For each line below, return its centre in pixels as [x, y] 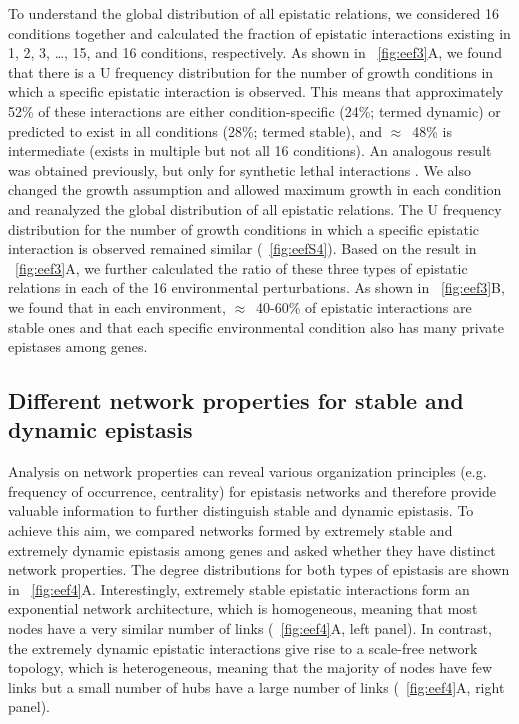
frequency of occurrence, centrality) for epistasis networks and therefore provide [252, 490]
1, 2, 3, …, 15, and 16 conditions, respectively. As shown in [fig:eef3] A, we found [255, 52]
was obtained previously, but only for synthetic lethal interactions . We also [239, 169]
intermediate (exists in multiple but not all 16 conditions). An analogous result [250, 150]
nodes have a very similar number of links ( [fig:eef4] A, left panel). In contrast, [250, 628]
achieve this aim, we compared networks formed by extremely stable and [230, 530]
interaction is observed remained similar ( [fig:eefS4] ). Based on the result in [242, 248]
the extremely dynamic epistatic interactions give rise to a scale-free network [243, 647]
